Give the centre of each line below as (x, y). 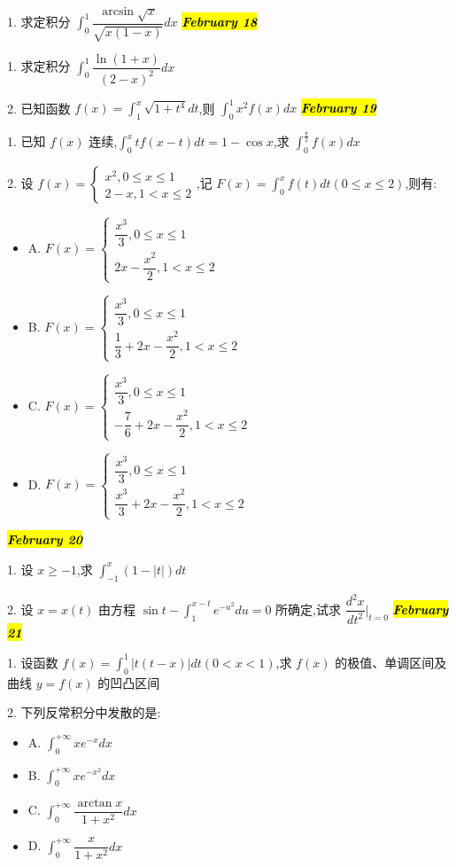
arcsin (118, 12)
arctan (95, 804)
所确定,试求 (308, 609)
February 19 (338, 108)
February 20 (45, 539)
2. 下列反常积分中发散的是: (84, 712)
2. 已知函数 (39, 108)
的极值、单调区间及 (391, 662)
